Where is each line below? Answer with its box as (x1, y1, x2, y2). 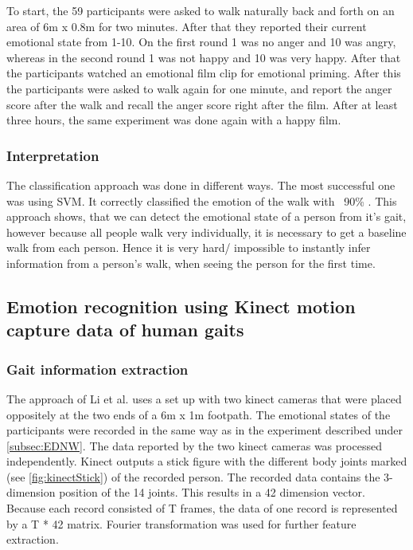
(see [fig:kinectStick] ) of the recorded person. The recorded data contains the (6, 468, 380, 485)
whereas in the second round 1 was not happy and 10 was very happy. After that (6, 49, 401, 65)
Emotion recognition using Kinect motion (6, 293, 356, 318)
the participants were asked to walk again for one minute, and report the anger (6, 80, 392, 96)
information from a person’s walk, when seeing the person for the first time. (6, 254, 376, 271)
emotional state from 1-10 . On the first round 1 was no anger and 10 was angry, (6, 33, 396, 50)
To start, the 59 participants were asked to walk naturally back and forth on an (6, 2, 395, 18)
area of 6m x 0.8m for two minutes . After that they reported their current (6, 18, 367, 34)
